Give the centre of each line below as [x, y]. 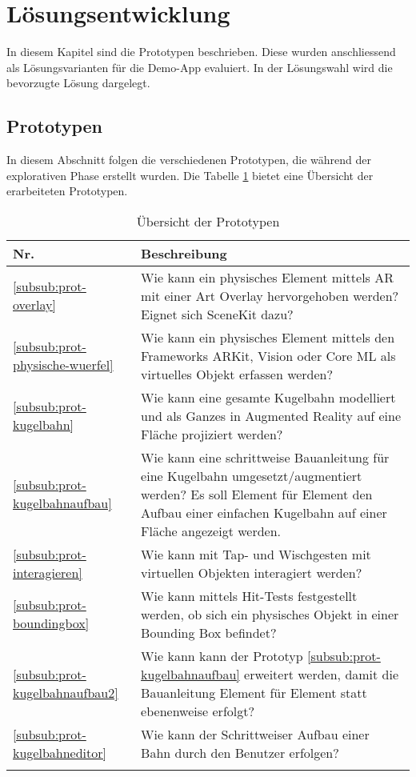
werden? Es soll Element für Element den [257, 494]
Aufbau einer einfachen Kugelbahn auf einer [264, 512]
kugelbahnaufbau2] [66, 692]
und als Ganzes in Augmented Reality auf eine [271, 415]
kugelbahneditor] [60, 752]
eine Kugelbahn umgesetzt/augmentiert [252, 475]
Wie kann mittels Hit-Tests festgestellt [249, 595]
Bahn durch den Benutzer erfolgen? [240, 752]
